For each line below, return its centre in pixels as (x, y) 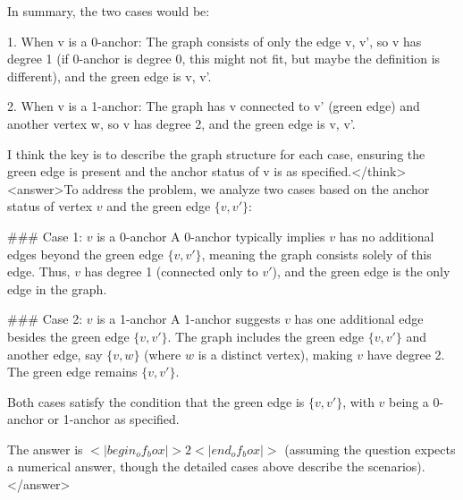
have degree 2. (406, 354)
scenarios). (396, 466)
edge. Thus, (39, 271)
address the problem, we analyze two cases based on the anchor (256, 188)
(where (163, 354)
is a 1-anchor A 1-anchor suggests (189, 319)
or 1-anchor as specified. (114, 419)
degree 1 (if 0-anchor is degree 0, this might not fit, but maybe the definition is (224, 59)
